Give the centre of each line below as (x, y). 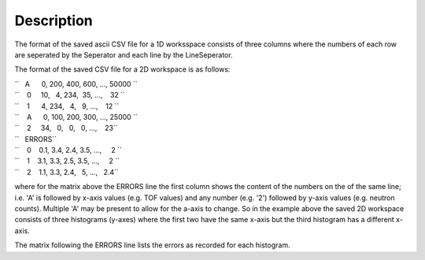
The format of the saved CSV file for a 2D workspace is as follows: (122, 69)
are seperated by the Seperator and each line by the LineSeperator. (124, 54)
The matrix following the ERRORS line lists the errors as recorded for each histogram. (152, 245)
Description (54, 20)
